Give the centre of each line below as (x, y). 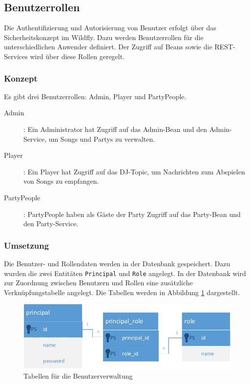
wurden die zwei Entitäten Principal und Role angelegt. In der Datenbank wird (125, 273)
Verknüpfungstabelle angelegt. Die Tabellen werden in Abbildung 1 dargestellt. (122, 292)
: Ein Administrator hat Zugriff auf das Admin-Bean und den (115, 129)
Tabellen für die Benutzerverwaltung (78, 375)
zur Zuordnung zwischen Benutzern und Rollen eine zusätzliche (98, 283)
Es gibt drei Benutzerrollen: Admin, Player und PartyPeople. (95, 96)
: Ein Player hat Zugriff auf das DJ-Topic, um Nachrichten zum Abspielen (134, 171)
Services (16, 56)
